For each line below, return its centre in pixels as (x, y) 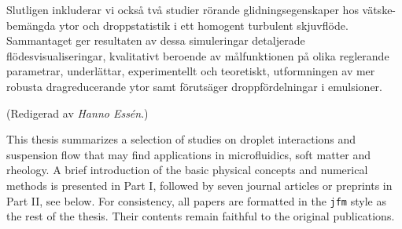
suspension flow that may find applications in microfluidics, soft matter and (188, 154)
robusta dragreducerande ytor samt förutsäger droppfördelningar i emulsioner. (194, 86)
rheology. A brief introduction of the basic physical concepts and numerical (187, 170)
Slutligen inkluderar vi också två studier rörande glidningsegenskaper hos (183, 9)
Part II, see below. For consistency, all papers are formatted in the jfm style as (196, 200)
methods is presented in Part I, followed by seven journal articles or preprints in (199, 185)
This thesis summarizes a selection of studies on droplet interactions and (181, 139)
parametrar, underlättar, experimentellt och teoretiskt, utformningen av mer (191, 71)
